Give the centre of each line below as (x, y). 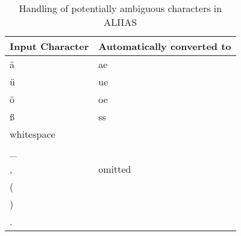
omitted (115, 169)
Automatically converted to (165, 46)
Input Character (49, 46)
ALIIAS (120, 22)
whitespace (33, 134)
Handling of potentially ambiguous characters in (120, 8)
